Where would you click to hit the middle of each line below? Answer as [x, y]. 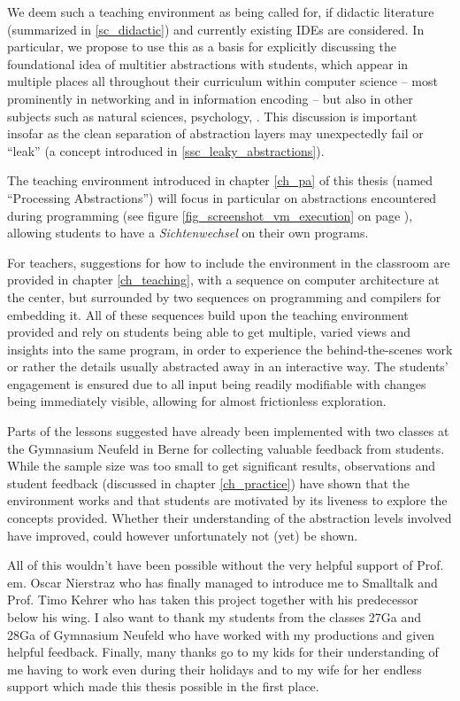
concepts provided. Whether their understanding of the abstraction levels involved [230, 518]
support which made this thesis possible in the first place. [163, 686]
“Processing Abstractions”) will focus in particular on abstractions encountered [222, 197]
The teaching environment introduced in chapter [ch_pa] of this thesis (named [220, 180]
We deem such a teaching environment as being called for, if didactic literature [221, 12]
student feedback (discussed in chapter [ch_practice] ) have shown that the [209, 483]
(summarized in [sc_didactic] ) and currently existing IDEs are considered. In [216, 29]
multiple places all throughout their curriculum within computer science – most [222, 81]
